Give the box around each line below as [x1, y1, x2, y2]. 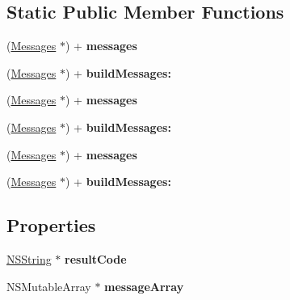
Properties [6, 213, 96, 238]
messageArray [104, 277, 184, 294]
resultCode [65, 250, 127, 267]
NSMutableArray [6, 277, 91, 294]
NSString [6, 250, 52, 267]
